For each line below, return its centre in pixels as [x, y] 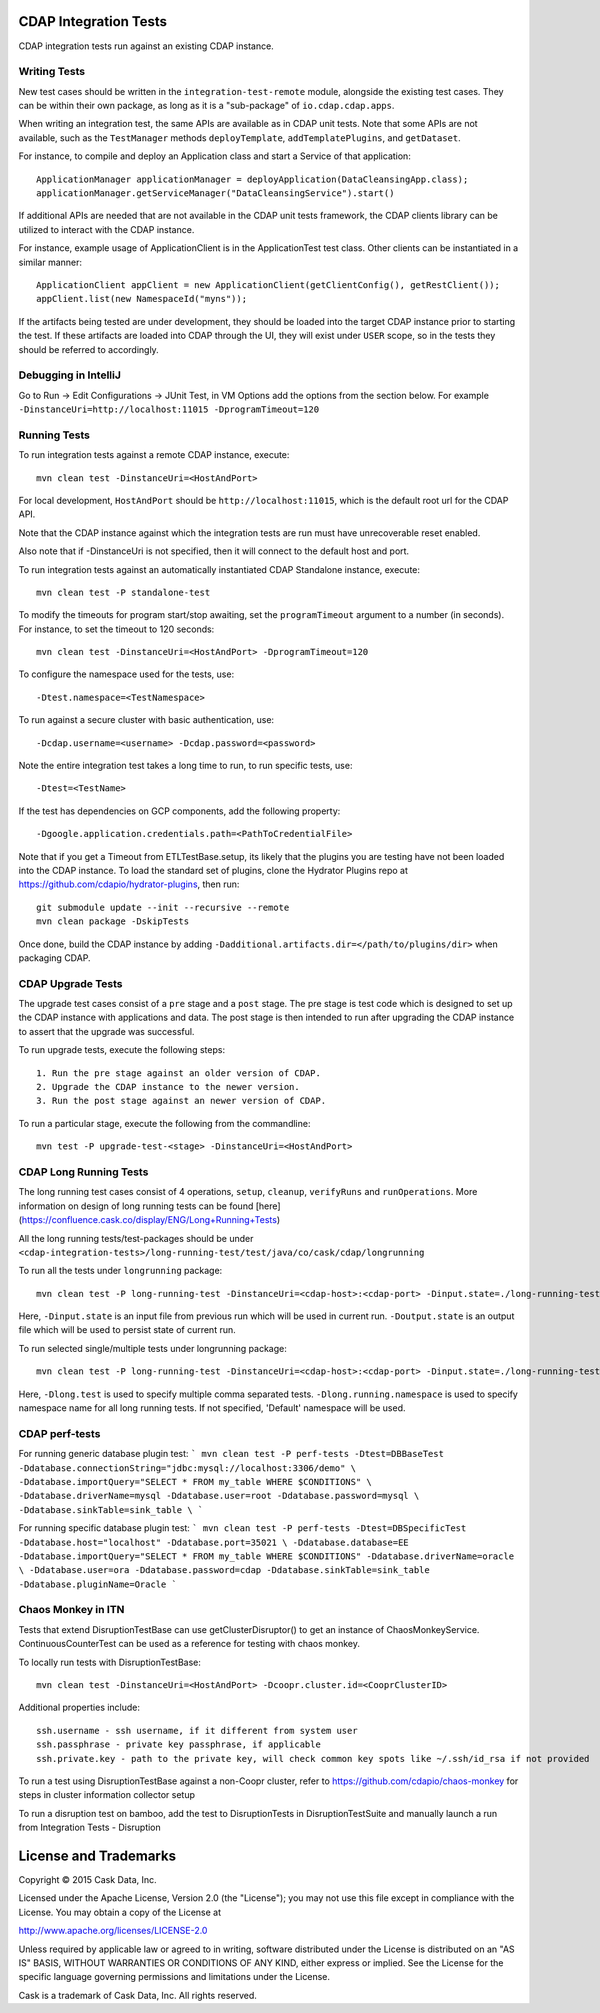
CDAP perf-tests [59, 1433]
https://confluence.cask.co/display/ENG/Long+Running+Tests [149, 1220]
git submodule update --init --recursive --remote [163, 907]
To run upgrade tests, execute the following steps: [121, 1050]
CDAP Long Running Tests [83, 1172]
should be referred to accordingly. [88, 349]
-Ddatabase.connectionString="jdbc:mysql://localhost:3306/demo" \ [187, 1468]
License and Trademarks [97, 1855]
